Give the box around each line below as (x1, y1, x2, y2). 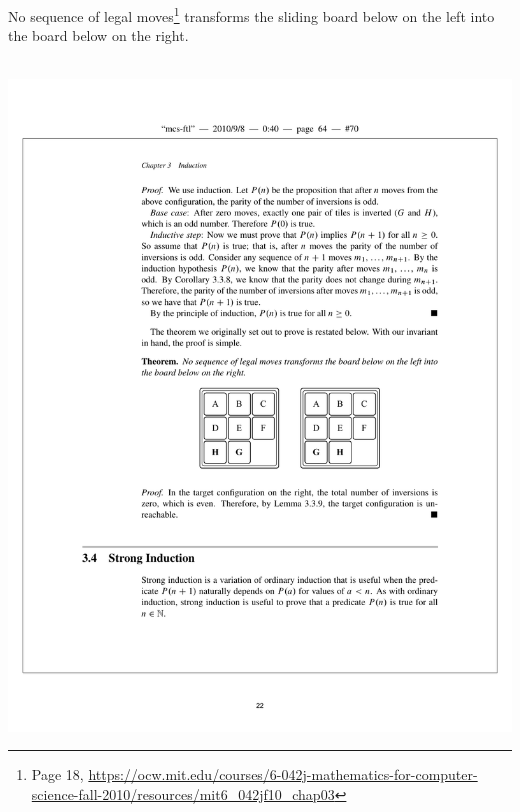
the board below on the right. (8, 25, 189, 46)
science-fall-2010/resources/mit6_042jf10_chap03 (31, 784, 335, 805)
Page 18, (31, 764, 84, 785)
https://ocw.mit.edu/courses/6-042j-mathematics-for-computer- (88, 764, 478, 785)
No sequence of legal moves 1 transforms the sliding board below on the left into (8, 3, 495, 26)
